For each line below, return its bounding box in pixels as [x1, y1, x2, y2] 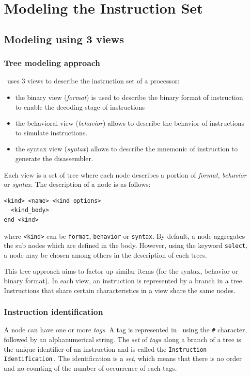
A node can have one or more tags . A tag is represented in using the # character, [4, 325, 247, 335]
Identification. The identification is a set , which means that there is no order [4, 353, 242, 363]
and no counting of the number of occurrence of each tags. [4, 362, 177, 373]
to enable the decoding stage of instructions [15, 101, 145, 112]
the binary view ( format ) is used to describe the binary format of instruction [15, 92, 243, 102]
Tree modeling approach [4, 57, 100, 69]
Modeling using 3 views [4, 31, 124, 46]
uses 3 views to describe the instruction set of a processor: [7, 76, 180, 86]
